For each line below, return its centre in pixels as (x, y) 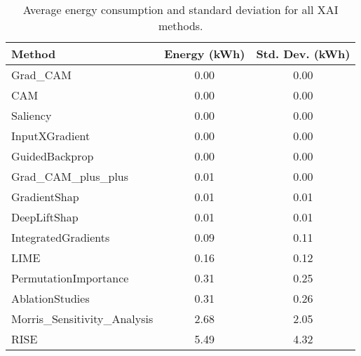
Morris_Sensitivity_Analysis (82, 319)
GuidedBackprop (53, 156)
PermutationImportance (70, 278)
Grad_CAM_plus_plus (70, 176)
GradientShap (45, 197)
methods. (180, 26)
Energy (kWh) (205, 54)
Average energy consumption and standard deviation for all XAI (180, 9)
